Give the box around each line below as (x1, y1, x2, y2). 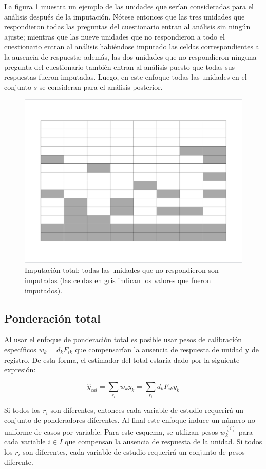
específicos (4, 344, 36, 354)
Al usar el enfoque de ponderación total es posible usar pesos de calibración (4, 334, 242, 345)
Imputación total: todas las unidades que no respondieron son (25, 265, 219, 275)
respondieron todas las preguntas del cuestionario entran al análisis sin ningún (4, 21, 251, 32)
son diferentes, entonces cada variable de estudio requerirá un (50, 404, 244, 415)
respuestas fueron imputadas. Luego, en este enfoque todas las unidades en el (4, 71, 247, 82)
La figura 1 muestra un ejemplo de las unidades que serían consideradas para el (4, 1, 254, 11)
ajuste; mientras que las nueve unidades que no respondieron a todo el (4, 31, 225, 42)
